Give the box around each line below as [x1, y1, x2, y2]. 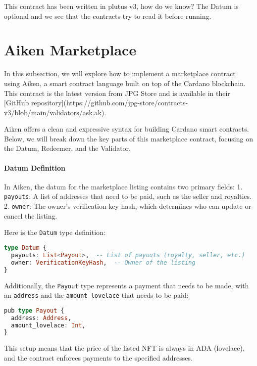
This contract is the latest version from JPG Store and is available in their [4, 88, 230, 98]
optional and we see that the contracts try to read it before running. [4, 10, 211, 21]
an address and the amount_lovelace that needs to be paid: [4, 290, 189, 300]
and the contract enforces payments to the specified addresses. [4, 352, 193, 363]
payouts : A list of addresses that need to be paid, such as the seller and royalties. [4, 191, 252, 201]
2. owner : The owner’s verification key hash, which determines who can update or [4, 201, 251, 211]
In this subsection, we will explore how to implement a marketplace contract [4, 68, 236, 79]
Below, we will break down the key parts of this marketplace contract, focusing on [4, 133, 253, 143]
